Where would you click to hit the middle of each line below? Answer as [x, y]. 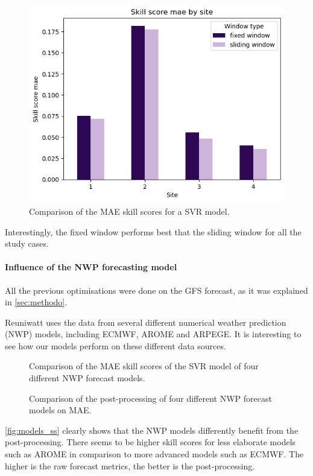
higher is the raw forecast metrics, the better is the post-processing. [130, 465]
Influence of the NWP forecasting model [91, 267]
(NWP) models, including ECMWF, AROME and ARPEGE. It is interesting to [153, 334]
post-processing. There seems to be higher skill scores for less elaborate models [150, 442]
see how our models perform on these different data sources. [115, 345]
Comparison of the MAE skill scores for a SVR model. [129, 211]
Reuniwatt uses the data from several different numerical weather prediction [146, 322]
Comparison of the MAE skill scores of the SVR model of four [144, 366]
